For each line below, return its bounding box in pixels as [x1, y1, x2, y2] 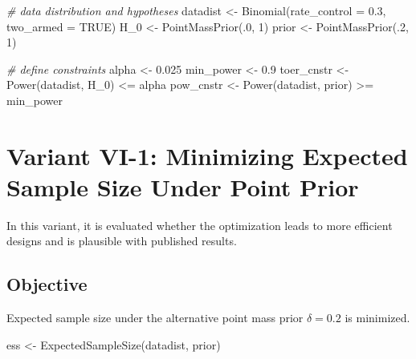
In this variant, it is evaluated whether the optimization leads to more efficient [6, 216, 393, 233]
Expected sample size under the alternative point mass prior [6, 309, 304, 326]
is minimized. [345, 309, 410, 326]
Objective [6, 272, 88, 296]
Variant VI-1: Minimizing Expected [6, 139, 408, 171]
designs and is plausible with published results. [6, 232, 237, 249]
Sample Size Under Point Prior [6, 170, 359, 203]
